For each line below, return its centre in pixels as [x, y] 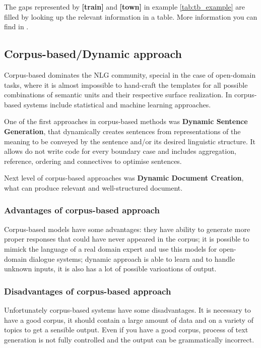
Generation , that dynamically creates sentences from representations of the [122, 131]
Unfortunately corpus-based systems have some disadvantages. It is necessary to [127, 309]
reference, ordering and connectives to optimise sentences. [93, 161]
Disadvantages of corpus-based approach [88, 291]
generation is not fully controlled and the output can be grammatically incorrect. [129, 339]
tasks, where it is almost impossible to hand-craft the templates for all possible [126, 84]
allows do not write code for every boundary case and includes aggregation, [120, 151]
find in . [16, 26]
